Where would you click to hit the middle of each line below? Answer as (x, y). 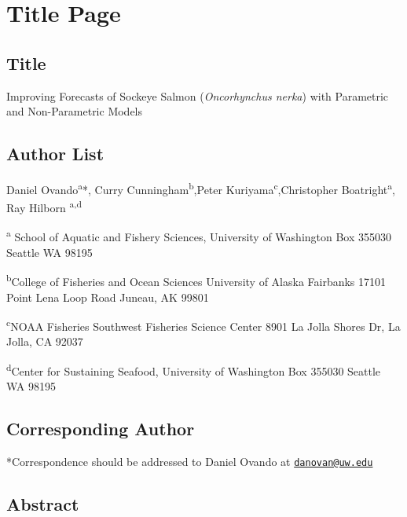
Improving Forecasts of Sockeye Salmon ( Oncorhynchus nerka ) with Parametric (198, 95)
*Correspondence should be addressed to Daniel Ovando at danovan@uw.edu (190, 462)
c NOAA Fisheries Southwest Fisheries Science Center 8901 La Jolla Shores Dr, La (203, 325)
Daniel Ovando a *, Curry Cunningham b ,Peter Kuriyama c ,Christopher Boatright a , (201, 188)
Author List (55, 154)
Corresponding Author (101, 429)
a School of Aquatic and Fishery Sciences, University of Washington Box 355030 (199, 236)
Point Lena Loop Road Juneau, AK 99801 (108, 297)
